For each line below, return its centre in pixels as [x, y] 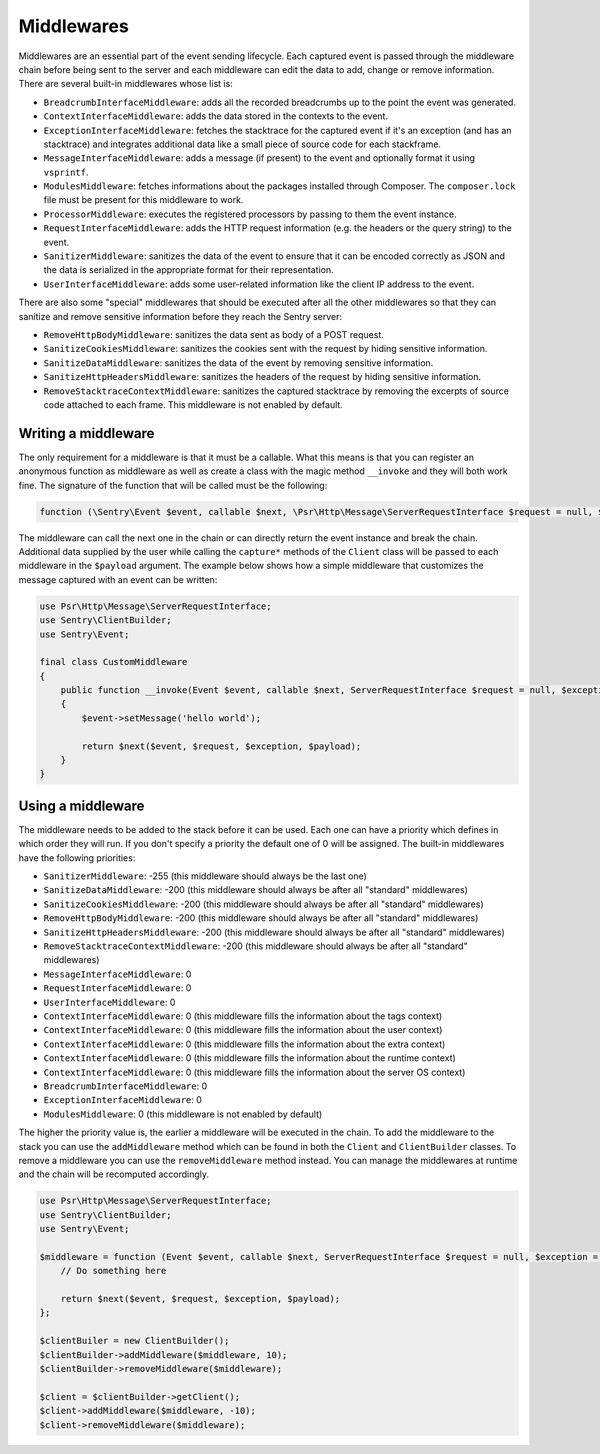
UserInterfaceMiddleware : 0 [109, 1002]
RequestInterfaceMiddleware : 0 [117, 988]
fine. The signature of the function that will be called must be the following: [173, 485]
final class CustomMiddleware [113, 662]
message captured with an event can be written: [118, 579]
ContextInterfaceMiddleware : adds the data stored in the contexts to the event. [216, 116]
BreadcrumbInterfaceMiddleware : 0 [125, 1086]
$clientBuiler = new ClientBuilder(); [134, 1341]
